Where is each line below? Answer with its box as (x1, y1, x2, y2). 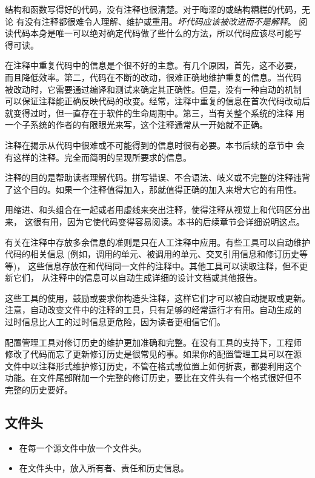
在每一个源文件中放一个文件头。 (19, 441, 147, 454)
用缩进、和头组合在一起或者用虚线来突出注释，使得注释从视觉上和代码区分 (5, 203, 302, 216)
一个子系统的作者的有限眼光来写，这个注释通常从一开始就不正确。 (5, 118, 268, 131)
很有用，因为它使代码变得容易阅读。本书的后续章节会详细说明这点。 (33, 215, 305, 227)
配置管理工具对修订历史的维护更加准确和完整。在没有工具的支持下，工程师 (5, 335, 302, 348)
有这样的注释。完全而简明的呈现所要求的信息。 (5, 150, 191, 163)
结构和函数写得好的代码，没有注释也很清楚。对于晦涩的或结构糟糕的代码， (5, 3, 302, 15)
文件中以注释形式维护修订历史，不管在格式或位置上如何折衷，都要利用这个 (5, 359, 302, 372)
